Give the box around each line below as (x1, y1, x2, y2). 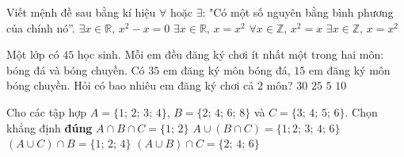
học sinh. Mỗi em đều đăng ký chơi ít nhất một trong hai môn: (77, 46, 384, 63)
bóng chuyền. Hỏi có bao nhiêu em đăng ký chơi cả (6, 77, 254, 94)
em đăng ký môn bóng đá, (162, 61, 291, 78)
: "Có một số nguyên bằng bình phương (202, 4, 394, 20)
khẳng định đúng (6, 119, 93, 136)
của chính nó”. (6, 19, 75, 36)
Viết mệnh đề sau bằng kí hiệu (6, 4, 156, 20)
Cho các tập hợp (6, 103, 87, 120)
